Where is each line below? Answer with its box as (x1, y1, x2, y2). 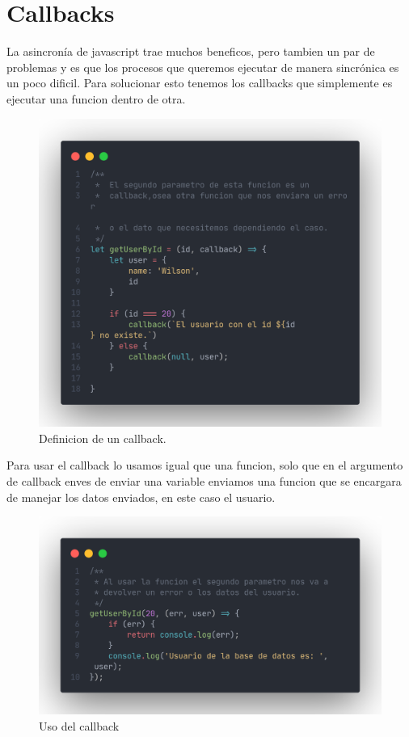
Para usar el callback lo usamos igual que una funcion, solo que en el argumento (6, 457, 403, 474)
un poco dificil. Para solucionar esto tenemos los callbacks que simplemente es (6, 74, 393, 91)
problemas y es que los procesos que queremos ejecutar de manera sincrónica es (6, 58, 399, 75)
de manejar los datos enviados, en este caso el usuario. (6, 488, 276, 505)
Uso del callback (39, 717, 120, 734)
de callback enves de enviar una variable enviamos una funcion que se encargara (6, 473, 402, 490)
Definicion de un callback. (39, 429, 167, 446)
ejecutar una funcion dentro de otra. (6, 90, 186, 107)
